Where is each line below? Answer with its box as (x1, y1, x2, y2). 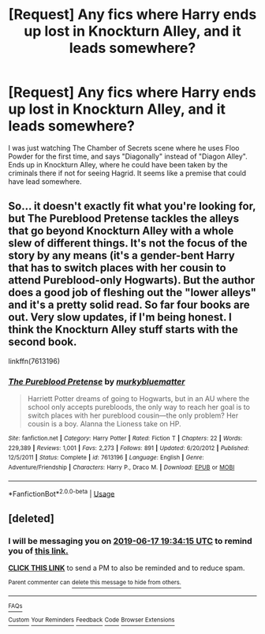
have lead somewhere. (8, 176, 82, 186)
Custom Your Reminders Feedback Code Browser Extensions (8, 616, 175, 625)
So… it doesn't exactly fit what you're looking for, (8, 200, 256, 213)
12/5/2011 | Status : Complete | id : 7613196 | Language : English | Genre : (8, 454, 204, 462)
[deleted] (8, 512, 55, 525)
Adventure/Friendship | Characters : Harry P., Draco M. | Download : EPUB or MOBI (8, 463, 235, 471)
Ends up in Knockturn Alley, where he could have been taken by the (8, 159, 228, 169)
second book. (8, 336, 77, 349)
